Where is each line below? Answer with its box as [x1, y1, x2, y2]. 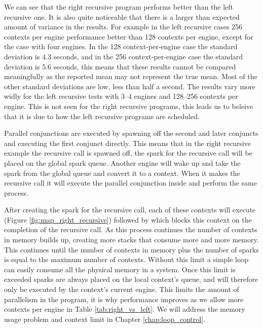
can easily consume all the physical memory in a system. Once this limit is [4, 264, 236, 274]
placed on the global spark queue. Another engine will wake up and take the [4, 157, 241, 168]
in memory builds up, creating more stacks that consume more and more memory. [4, 234, 259, 245]
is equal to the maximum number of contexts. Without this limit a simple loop [4, 254, 249, 265]
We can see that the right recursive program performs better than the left [4, 2, 234, 12]
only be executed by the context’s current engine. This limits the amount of [4, 284, 239, 295]
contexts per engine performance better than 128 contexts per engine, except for [4, 31, 253, 42]
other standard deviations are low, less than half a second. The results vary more [4, 81, 255, 91]
